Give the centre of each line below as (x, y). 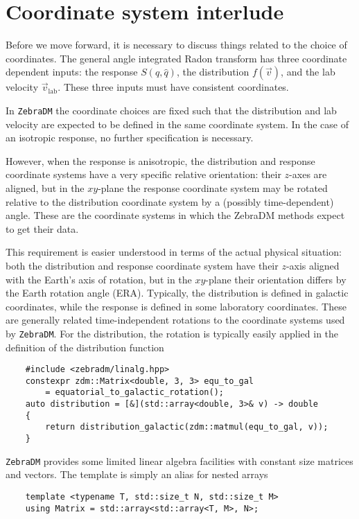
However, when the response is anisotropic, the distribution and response (160, 160)
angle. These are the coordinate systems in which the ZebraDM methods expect (175, 215)
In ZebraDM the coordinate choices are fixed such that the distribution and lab (171, 110)
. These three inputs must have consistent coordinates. (173, 87)
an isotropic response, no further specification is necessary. (130, 138)
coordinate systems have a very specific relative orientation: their (143, 174)
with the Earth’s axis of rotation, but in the (99, 279)
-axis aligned (313, 265)
